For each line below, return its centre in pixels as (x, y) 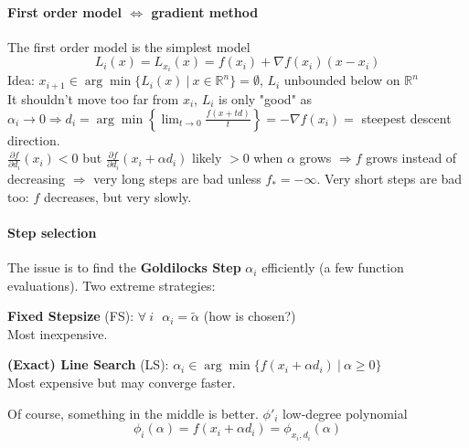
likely (207, 158)
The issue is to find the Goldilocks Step (124, 267)
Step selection (52, 232)
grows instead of (411, 158)
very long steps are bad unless (177, 179)
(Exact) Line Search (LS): (88, 364)
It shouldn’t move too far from (93, 98)
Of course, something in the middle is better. (133, 413)
